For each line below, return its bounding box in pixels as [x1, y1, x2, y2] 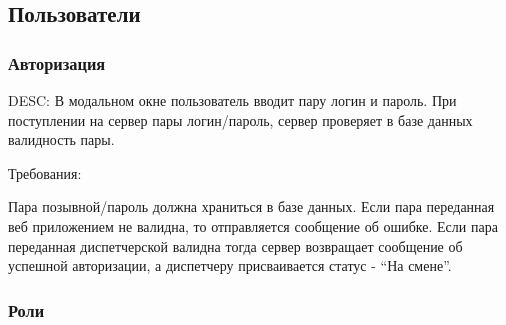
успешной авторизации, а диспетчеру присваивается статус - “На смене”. [8, 255, 452, 276]
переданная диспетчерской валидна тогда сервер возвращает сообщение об [8, 235, 463, 256]
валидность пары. [8, 129, 115, 150]
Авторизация [8, 50, 106, 75]
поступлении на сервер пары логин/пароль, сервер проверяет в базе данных [8, 109, 473, 130]
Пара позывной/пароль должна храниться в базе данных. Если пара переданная [8, 196, 495, 217]
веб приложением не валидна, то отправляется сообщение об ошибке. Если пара [8, 215, 498, 236]
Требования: [8, 162, 82, 183]
